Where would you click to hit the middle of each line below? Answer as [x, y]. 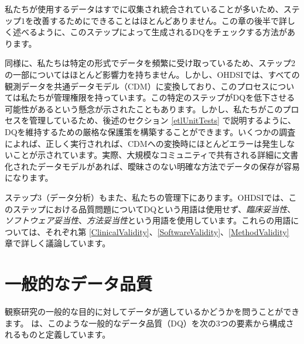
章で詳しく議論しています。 [58, 243]
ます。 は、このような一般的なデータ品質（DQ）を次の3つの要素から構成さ [149, 323]
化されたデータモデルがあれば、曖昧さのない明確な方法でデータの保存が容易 [152, 166]
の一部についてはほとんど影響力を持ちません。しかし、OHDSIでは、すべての [152, 74]
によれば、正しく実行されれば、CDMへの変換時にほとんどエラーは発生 [142, 143]
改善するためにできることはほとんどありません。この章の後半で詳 [160, 20]
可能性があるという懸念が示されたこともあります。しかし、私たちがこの [144, 109]
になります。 [29, 178]
